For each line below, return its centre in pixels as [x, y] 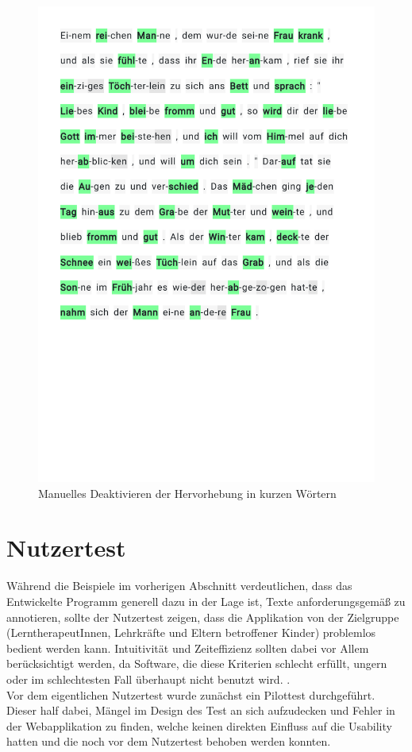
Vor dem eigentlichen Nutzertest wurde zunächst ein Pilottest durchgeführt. [191, 694]
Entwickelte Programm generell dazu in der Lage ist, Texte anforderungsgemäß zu [206, 601]
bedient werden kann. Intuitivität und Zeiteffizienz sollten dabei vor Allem [188, 648]
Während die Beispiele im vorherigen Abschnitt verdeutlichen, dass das [179, 586]
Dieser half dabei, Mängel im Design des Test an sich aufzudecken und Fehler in [201, 710]
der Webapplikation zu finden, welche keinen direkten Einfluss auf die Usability [199, 725]
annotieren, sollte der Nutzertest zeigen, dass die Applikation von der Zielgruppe [203, 617]
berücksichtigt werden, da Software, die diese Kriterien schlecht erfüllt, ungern [197, 663]
